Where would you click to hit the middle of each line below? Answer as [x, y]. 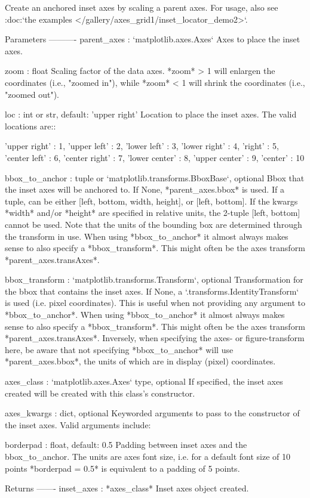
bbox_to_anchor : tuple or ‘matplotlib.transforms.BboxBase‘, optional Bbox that [155, 177]
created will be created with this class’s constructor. [100, 393]
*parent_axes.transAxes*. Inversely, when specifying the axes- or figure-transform [155, 338]
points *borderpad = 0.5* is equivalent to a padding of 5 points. [122, 468]
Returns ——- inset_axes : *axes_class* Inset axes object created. [127, 488]
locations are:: [30, 126]
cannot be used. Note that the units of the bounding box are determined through [154, 224]
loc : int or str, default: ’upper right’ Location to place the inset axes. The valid [151, 114]
